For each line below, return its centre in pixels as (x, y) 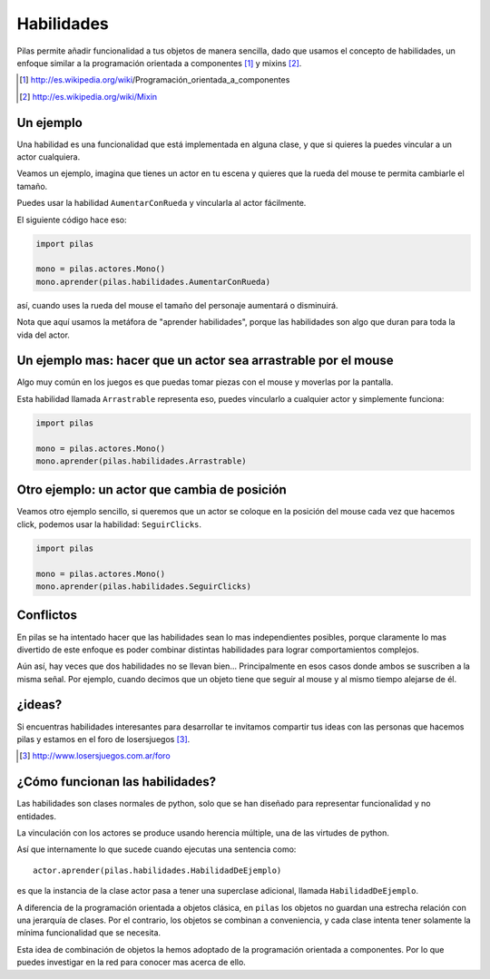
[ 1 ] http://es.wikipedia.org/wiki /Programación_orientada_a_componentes (155, 80)
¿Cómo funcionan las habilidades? (117, 782)
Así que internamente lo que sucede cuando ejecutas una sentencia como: (157, 849)
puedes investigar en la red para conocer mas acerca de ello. (132, 963)
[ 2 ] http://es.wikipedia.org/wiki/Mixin (88, 96)
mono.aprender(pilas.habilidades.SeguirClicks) (143, 587)
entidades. (36, 816)
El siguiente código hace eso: (72, 220)
